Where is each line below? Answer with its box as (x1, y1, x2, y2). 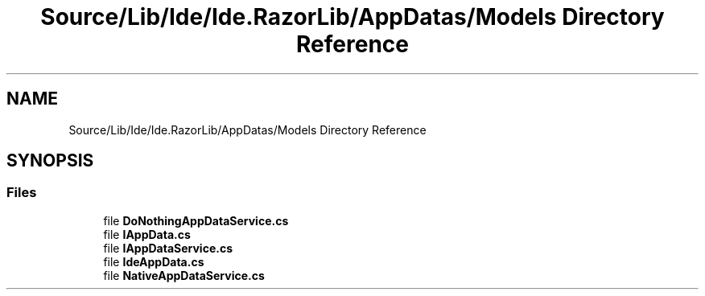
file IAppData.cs (103, 227, 191, 241)
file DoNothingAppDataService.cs (103, 213, 289, 228)
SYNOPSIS (6, 150, 94, 171)
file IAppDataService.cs (103, 240, 233, 255)
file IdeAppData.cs (103, 254, 204, 269)
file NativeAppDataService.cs (103, 268, 265, 282)
